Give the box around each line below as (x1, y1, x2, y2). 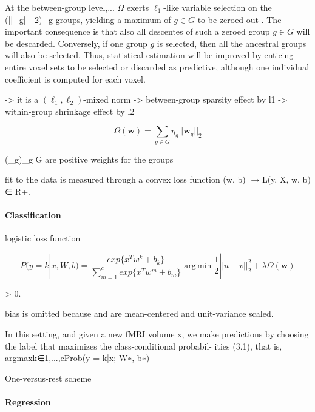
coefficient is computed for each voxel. (5, 72, 146, 85)
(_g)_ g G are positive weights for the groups (5, 152, 174, 165)
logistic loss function (5, 232, 81, 245)
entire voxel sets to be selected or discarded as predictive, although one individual (5, 60, 310, 73)
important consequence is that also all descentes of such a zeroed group (5, 25, 270, 38)
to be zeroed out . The (197, 13, 282, 25)
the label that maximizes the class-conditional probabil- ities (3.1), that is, (5, 339, 282, 352)
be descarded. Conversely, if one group (5, 36, 147, 49)
